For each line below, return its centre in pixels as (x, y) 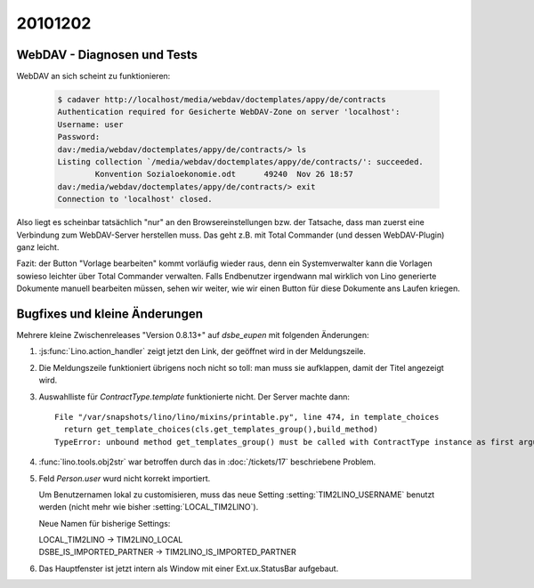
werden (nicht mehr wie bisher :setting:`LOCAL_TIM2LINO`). (149, 507)
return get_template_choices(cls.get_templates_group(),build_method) (221, 430)
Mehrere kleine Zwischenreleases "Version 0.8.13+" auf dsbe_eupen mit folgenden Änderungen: (193, 335)
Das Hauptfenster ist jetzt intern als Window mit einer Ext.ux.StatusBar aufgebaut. (189, 568)
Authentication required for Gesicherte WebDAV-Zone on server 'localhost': (229, 112)
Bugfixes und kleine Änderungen (110, 314)
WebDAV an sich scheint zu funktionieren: (93, 77)
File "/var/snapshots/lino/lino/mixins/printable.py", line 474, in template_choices (247, 417)
